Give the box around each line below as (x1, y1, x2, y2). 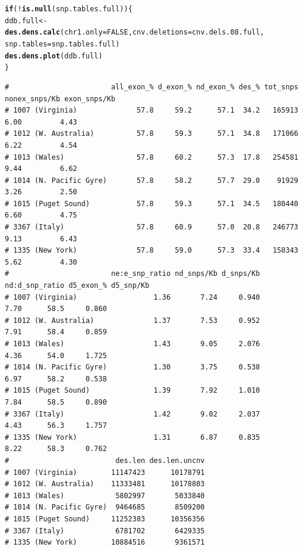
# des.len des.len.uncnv (5, 456, 205, 465)
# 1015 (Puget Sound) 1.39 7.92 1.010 (5, 386, 260, 395)
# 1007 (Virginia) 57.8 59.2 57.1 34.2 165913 (5, 106, 298, 115)
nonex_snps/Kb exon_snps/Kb (5, 94, 116, 103)
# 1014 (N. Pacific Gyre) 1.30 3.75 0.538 (5, 363, 260, 372)
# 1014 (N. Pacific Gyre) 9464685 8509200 (5, 503, 205, 512)
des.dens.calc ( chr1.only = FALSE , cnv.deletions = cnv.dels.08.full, (5, 28, 264, 37)
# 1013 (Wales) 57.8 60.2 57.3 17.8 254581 (5, 153, 298, 161)
